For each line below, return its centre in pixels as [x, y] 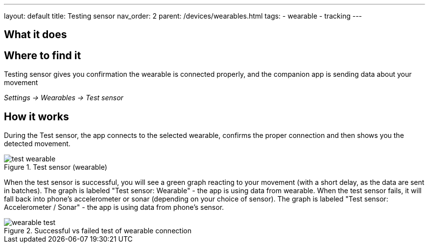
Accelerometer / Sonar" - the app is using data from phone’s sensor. [114, 207]
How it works [36, 116]
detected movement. [37, 144]
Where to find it [43, 55]
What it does [36, 35]
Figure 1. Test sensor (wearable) [56, 167]
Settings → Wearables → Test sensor [64, 98]
